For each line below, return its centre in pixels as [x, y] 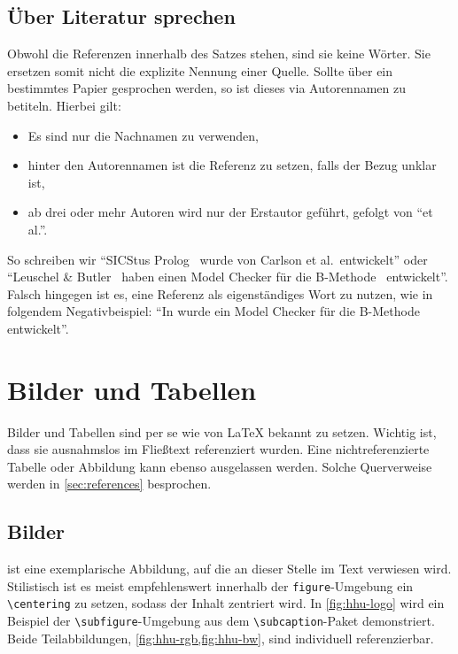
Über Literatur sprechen [121, 16]
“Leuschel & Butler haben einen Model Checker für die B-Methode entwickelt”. [228, 277]
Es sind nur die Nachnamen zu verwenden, [143, 135]
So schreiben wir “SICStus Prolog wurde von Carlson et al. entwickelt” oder [217, 259]
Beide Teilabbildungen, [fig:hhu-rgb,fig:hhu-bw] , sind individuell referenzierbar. [221, 638]
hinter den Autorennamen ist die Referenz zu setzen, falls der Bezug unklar [232, 165]
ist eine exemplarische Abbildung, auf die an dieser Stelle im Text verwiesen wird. [229, 569]
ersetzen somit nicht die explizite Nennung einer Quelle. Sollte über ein [200, 70]
